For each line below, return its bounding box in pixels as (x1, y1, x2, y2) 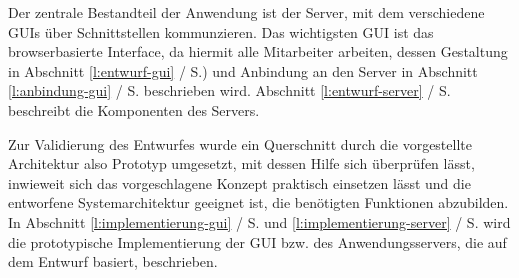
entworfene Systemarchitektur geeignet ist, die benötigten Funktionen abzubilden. (8, 192, 509, 213)
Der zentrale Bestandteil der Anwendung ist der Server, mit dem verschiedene (8, 2, 485, 22)
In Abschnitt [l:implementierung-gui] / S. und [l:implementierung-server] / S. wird (8, 211, 511, 232)
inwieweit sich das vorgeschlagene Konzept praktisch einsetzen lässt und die (8, 172, 471, 193)
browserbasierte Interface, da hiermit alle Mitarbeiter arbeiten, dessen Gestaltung (8, 41, 508, 62)
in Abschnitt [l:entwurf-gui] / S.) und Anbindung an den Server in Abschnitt (8, 60, 478, 81)
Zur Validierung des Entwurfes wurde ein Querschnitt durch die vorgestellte (8, 133, 472, 154)
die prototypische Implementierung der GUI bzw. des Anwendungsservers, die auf (8, 231, 507, 252)
